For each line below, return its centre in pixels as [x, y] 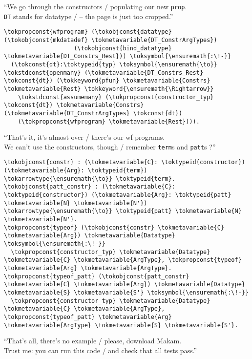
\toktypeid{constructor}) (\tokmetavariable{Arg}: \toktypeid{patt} [118, 195]
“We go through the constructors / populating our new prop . [95, 6]
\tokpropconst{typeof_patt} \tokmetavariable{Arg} [88, 317]
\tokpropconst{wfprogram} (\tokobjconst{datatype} [88, 32]
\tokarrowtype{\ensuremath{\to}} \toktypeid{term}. [90, 179]
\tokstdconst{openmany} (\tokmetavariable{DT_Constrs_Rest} [104, 73]
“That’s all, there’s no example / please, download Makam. [93, 341]
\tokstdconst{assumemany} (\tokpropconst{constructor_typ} [116, 97]
